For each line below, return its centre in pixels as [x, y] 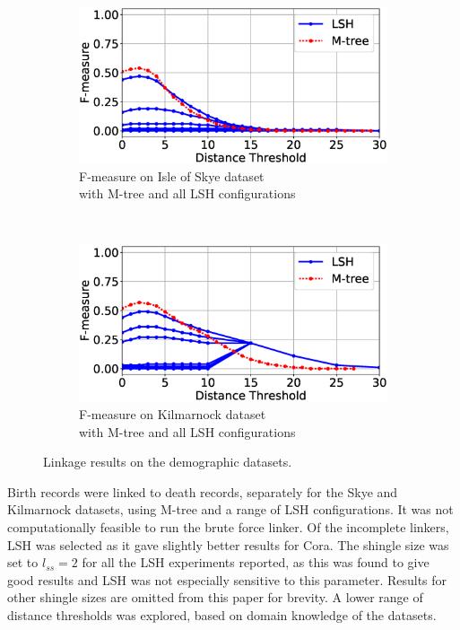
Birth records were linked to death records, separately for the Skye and [203, 491]
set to [23, 562]
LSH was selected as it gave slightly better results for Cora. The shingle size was [228, 544]
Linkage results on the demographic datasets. [168, 462]
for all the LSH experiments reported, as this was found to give [256, 562]
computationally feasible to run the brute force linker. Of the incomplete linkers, [228, 526]
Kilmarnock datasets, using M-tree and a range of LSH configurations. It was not [230, 509]
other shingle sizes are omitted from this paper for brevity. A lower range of [215, 597]
